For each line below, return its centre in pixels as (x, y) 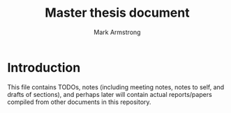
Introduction (44, 67)
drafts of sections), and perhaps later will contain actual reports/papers (110, 94)
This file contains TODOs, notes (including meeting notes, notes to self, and (116, 87)
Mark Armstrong (117, 32)
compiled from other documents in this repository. (79, 102)
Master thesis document (117, 13)
